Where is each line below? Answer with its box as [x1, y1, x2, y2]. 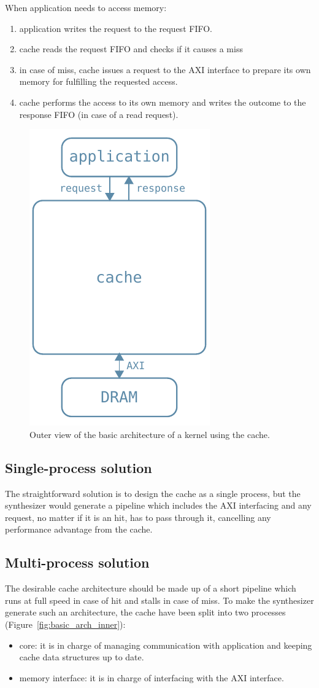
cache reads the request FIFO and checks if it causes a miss [19, 42, 243, 55]
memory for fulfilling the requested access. [19, 75, 178, 88]
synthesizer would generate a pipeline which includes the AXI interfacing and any [5, 499, 312, 512]
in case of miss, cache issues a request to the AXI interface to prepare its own [19, 63, 311, 76]
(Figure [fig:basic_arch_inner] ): [5, 617, 126, 630]
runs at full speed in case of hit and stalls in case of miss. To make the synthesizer [5, 593, 314, 606]
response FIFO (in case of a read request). [19, 107, 179, 120]
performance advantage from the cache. [5, 523, 153, 536]
